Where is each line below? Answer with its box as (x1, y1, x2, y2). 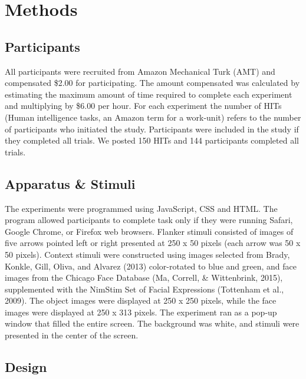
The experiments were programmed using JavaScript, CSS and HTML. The (5, 202, 278, 214)
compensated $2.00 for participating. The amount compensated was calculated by (5, 77, 300, 89)
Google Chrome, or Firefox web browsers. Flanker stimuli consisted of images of (5, 225, 294, 237)
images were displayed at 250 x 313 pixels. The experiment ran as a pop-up (5, 305, 277, 318)
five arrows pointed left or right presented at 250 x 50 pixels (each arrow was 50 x (5, 237, 301, 249)
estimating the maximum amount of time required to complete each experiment (5, 88, 292, 100)
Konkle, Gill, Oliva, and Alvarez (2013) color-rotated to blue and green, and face (5, 260, 297, 272)
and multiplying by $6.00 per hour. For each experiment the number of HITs (5, 99, 282, 112)
